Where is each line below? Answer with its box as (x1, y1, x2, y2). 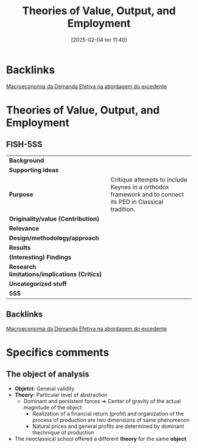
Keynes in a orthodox (110, 183, 170, 191)
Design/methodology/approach (9, 233, 99, 242)
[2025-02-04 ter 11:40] (71, 36, 127, 43)
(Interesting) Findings (9, 253, 72, 261)
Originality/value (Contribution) (9, 215, 100, 223)
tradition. (110, 205, 136, 213)
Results (9, 244, 31, 252)
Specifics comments (6, 346, 110, 359)
